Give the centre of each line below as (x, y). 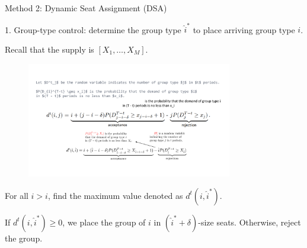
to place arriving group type (244, 29)
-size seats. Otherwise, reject (250, 222)
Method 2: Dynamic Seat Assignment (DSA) (86, 8)
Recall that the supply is (49, 49)
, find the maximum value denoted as (115, 195)
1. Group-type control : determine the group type (93, 29)
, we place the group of (104, 222)
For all (17, 195)
